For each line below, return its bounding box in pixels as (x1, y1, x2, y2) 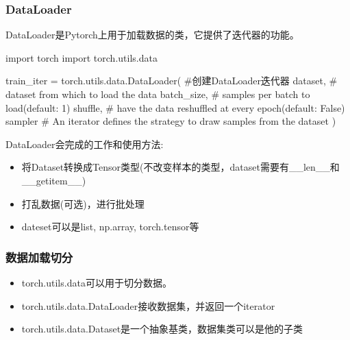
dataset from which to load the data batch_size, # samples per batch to (5, 87, 310, 101)
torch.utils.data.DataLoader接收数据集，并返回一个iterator (21, 298, 275, 313)
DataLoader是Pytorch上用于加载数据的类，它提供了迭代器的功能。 (5, 27, 299, 42)
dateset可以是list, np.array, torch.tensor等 (21, 219, 199, 234)
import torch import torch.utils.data (5, 50, 158, 64)
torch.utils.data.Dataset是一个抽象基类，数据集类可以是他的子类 (21, 321, 303, 336)
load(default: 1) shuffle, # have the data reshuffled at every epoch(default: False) (5, 100, 345, 114)
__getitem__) (21, 173, 86, 187)
